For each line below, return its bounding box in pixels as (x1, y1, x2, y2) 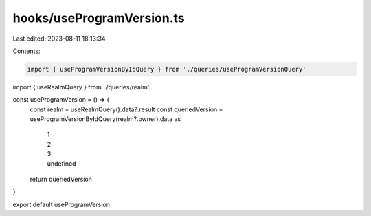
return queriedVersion (30, 175, 93, 184)
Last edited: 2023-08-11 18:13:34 (12, 34, 106, 43)
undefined (47, 159, 76, 168)
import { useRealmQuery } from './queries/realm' (12, 83, 150, 91)
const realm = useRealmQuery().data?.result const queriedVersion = (30, 105, 223, 114)
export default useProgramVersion (12, 200, 110, 208)
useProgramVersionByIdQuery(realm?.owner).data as (30, 115, 181, 123)
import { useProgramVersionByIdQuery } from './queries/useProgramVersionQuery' (27, 65, 306, 73)
